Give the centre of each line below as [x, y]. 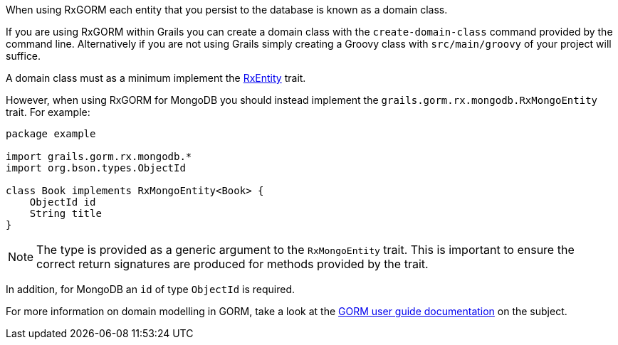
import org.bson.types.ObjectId [96, 168]
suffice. [23, 56]
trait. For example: [48, 112]
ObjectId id [63, 202]
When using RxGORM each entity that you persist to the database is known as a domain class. [227, 10]
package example [51, 134]
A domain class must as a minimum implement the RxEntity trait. [156, 78]
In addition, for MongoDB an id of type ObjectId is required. [150, 289]
